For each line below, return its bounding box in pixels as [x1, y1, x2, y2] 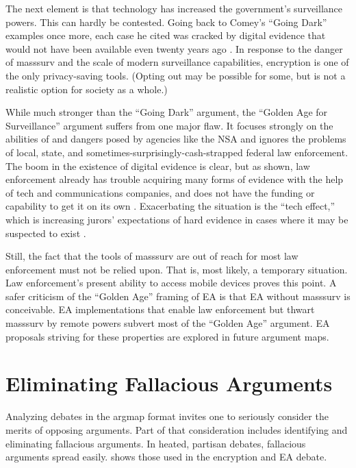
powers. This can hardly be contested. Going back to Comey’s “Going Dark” [5, 14, 327, 29]
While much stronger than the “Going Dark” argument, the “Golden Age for [5, 105, 328, 119]
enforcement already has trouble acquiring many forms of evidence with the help [5, 172, 344, 186]
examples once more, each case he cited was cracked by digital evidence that [5, 28, 326, 42]
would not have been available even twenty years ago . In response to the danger [5, 41, 343, 56]
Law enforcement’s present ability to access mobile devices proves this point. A [5, 275, 337, 290]
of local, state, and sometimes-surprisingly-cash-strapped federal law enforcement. [5, 145, 348, 159]
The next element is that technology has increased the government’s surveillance [5, 1, 342, 15]
